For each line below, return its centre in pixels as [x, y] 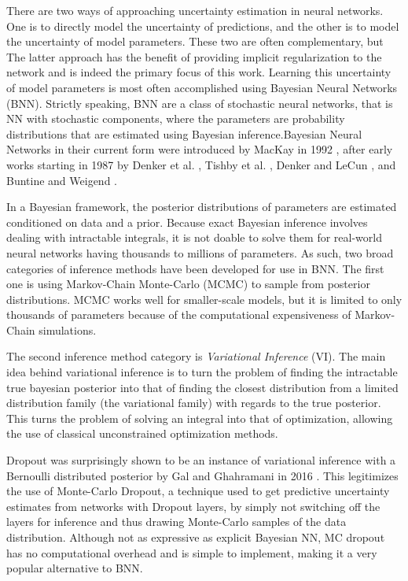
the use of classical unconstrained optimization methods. [142, 433]
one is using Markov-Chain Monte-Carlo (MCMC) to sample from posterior [188, 284]
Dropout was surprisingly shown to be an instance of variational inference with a [201, 460]
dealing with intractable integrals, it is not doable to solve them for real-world [194, 237]
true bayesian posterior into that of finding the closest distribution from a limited [202, 387]
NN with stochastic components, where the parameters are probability [176, 118]
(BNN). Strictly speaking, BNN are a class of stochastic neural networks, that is [200, 103]
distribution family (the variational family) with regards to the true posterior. [194, 403]
